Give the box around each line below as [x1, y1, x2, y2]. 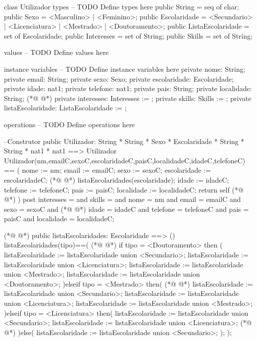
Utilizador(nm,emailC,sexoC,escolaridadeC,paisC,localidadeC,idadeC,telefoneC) [4, 155, 246, 165]
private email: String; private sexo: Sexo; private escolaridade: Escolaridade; [4, 73, 234, 84]
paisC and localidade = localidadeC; [4, 213, 114, 224]
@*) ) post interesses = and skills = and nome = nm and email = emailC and [4, 194, 241, 204]
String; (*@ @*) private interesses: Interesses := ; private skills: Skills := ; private [4, 93, 252, 103]
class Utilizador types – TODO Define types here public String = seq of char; [4, 1, 239, 11]
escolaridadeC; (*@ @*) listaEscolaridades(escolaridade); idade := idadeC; [4, 174, 229, 185]
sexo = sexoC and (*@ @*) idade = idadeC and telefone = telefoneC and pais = [4, 203, 249, 214]
